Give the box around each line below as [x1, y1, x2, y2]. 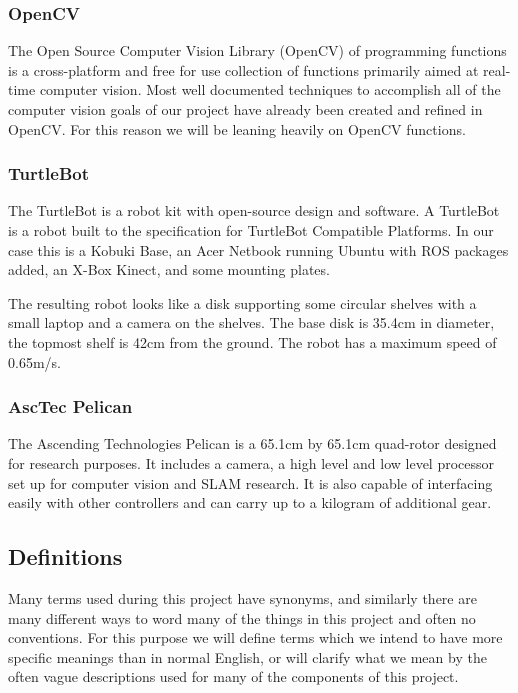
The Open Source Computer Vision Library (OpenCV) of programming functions [8, 40, 507, 61]
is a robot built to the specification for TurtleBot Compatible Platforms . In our [8, 220, 494, 240]
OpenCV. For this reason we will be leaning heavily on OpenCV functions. [8, 118, 466, 139]
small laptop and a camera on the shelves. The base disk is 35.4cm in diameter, [8, 312, 495, 333]
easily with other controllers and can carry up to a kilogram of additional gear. [8, 492, 492, 513]
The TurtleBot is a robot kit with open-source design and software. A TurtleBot [8, 200, 500, 221]
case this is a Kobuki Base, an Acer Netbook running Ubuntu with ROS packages [8, 239, 509, 260]
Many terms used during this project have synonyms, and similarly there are [8, 587, 477, 608]
